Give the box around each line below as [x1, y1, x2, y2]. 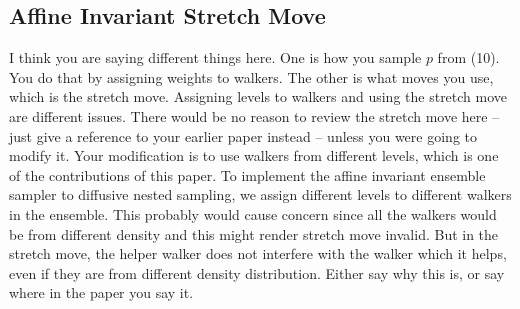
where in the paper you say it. [9, 282, 194, 303]
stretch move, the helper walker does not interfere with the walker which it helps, [9, 243, 507, 264]
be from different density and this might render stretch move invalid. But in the [9, 223, 499, 244]
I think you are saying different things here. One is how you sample [9, 47, 422, 68]
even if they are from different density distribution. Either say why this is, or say [9, 262, 505, 283]
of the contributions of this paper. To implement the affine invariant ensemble [9, 164, 486, 185]
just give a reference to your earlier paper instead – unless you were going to [9, 125, 477, 146]
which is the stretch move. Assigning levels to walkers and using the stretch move [9, 86, 508, 107]
